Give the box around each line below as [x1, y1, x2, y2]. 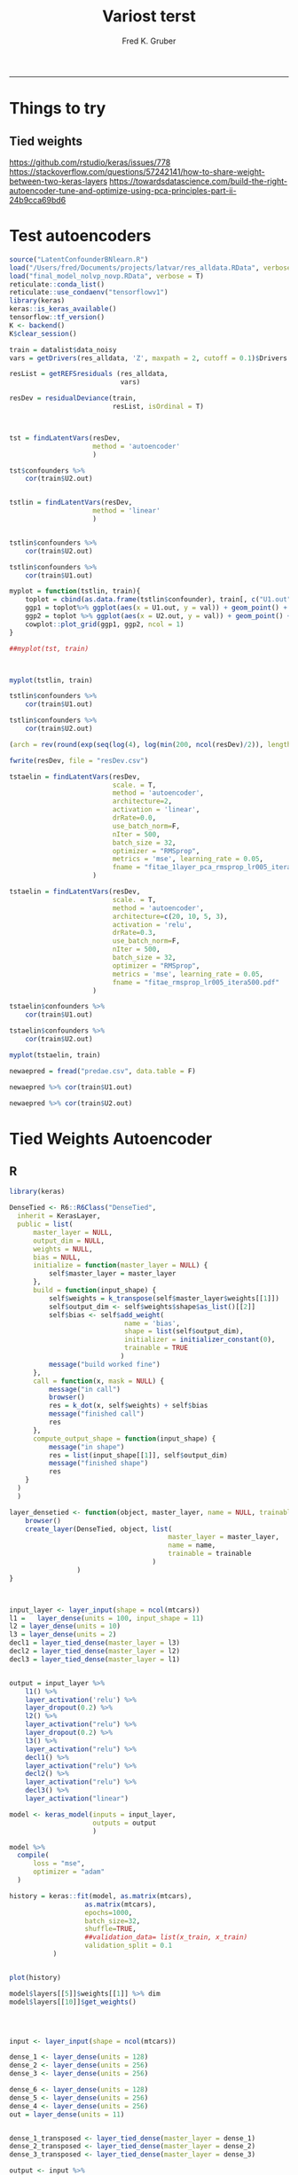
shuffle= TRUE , [84, 1925, 137, 1934]
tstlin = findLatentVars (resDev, [9, 499, 133, 507]
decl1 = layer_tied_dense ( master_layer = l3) [9, 1638, 180, 1647]
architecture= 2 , [112, 797, 173, 806]
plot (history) [9, 1973, 62, 1982]
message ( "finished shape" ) [48, 1459, 149, 1468]
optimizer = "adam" [32, 1867, 105, 1877]
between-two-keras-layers [9, 176, 108, 186]
